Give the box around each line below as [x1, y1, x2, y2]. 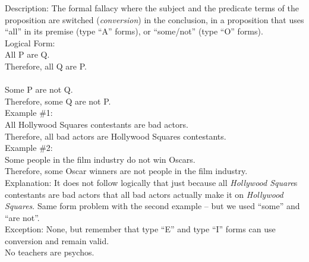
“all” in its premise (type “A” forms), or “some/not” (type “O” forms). [5, 25, 263, 37]
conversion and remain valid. [5, 234, 109, 247]
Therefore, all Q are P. [5, 59, 87, 72]
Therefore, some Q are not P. [5, 94, 111, 107]
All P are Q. [5, 48, 50, 61]
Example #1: [5, 106, 53, 119]
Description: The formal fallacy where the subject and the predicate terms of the [5, 2, 299, 14]
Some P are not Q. [5, 83, 73, 96]
